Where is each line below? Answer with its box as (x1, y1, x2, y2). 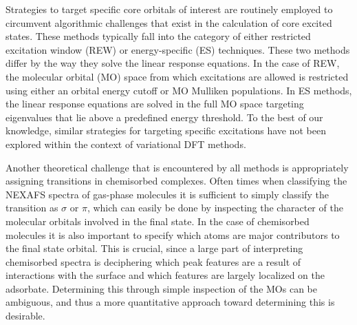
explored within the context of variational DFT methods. (6, 136, 246, 151)
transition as (6, 200, 58, 215)
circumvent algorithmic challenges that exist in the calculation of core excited (6, 15, 332, 30)
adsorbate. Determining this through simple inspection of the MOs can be (6, 281, 317, 295)
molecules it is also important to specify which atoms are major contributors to (6, 227, 340, 242)
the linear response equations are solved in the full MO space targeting (6, 96, 304, 111)
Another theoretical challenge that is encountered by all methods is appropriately (6, 160, 349, 174)
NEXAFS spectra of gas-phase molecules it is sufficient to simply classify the (6, 187, 329, 201)
